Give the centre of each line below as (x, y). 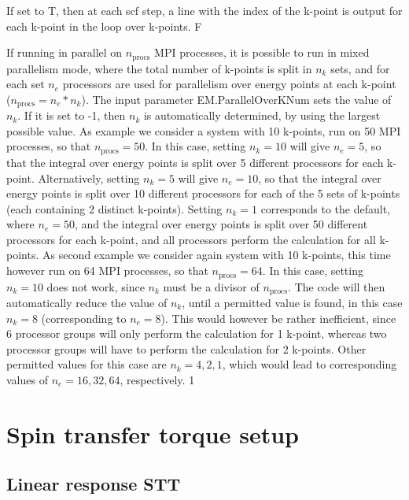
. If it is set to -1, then (72, 115)
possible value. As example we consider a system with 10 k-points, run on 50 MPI (204, 130)
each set (26, 84)
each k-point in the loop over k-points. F (104, 26)
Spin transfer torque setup (153, 433)
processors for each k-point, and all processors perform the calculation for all (191, 239)
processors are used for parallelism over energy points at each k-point (229, 84)
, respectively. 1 (157, 379)
